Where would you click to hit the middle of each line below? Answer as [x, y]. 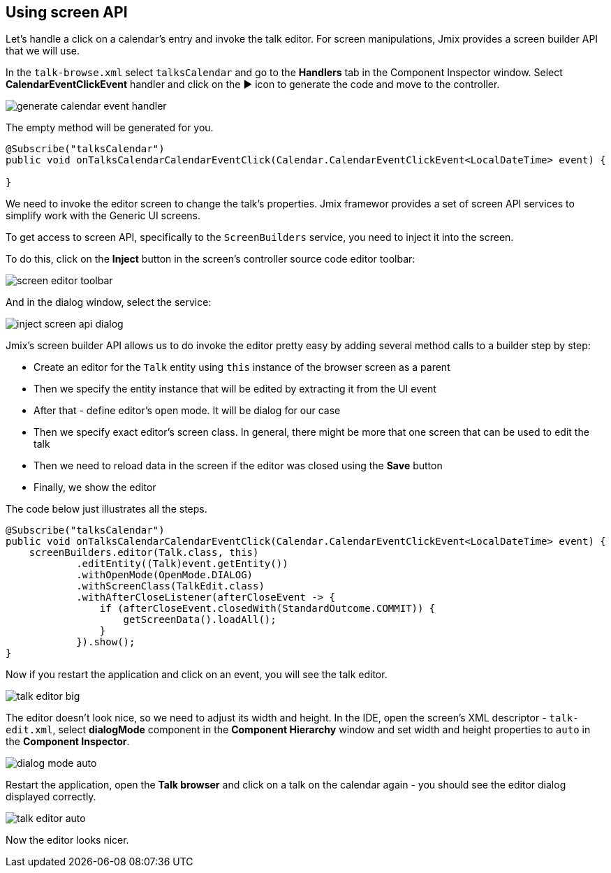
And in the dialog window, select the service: [109, 302]
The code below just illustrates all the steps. [106, 509]
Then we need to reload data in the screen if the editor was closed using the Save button [238, 466]
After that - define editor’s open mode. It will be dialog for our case [187, 411]
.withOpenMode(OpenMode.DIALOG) [165, 575]
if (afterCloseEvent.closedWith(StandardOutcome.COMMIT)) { [267, 609]
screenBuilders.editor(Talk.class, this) [144, 553]
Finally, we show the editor [95, 487]
